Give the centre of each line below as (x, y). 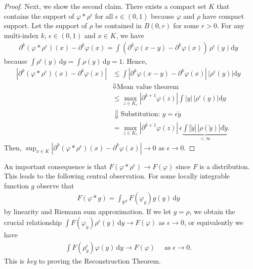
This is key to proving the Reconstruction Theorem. (83, 260)
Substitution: (140, 114)
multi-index (21, 35)
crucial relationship (33, 222)
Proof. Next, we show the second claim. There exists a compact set (105, 6)
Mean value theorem (148, 87)
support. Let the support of (46, 25)
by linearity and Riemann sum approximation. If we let (88, 211)
